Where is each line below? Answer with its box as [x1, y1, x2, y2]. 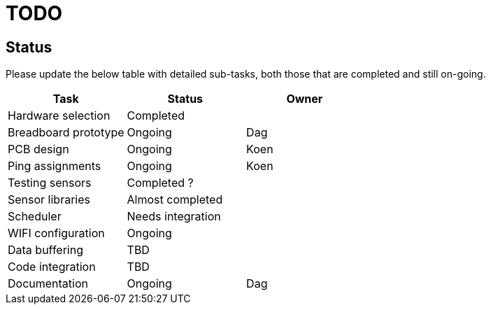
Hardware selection [8, 108, 111, 123]
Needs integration [127, 209, 221, 224]
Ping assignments [8, 159, 101, 174]
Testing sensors [8, 176, 92, 190]
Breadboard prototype [8, 125, 124, 140]
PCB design [8, 142, 69, 157]
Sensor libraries [8, 192, 90, 207]
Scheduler [8, 209, 62, 224]
